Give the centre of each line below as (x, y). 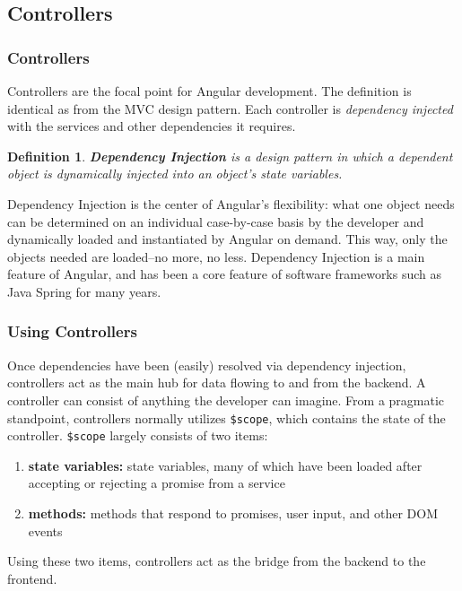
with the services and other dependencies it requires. (152, 126)
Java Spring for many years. (84, 291)
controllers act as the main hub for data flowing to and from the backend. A (217, 382)
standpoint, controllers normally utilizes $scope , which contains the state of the (227, 417)
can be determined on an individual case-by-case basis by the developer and (216, 221)
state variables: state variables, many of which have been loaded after (225, 465)
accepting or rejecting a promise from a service (157, 483)
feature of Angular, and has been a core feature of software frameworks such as (225, 274)
